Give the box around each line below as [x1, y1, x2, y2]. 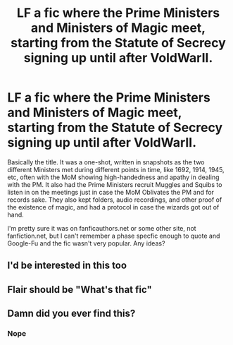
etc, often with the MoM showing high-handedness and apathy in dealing [7, 173, 220, 181]
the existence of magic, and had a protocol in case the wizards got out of [7, 202, 220, 211]
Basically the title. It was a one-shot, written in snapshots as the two [7, 157, 205, 167]
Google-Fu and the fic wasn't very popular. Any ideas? [7, 238, 165, 248]
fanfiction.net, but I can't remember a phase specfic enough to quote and [7, 231, 220, 240]
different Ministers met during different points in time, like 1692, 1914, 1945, [7, 165, 225, 174]
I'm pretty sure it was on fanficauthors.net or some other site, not [7, 224, 196, 232]
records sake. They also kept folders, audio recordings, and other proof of [7, 195, 222, 204]
